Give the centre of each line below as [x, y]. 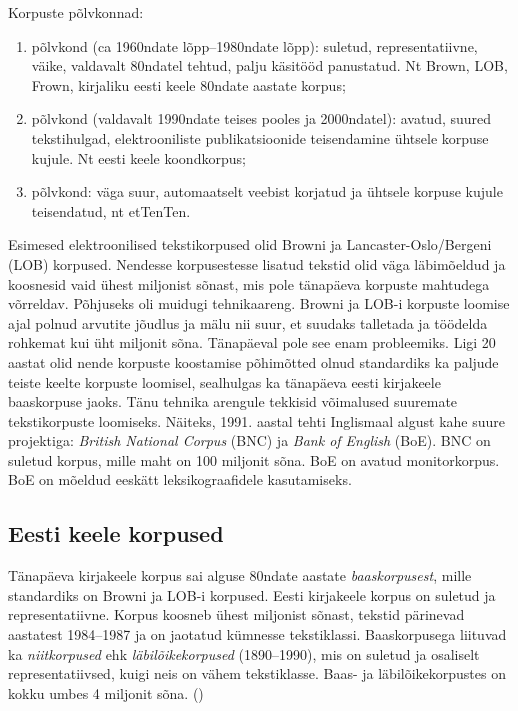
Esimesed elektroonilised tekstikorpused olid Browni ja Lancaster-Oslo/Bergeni [250, 244]
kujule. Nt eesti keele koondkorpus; [138, 157]
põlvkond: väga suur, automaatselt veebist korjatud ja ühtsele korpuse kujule [267, 191]
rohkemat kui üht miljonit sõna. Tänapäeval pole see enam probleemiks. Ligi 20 [252, 342]
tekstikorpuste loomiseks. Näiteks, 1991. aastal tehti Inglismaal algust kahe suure [256, 420]
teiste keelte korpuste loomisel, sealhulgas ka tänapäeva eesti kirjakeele [224, 381]
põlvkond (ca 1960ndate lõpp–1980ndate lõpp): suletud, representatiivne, [254, 45]
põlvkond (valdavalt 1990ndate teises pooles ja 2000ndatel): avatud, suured [261, 118]
